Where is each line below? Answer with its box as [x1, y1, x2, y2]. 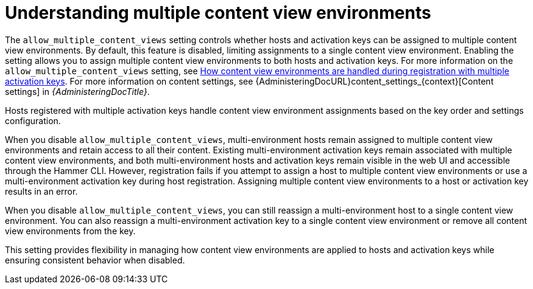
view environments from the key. [5, 225, 136, 236]
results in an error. [5, 186, 78, 197]
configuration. [5, 115, 61, 126]
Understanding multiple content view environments [5, 2, 431, 23]
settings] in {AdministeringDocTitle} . [5, 86, 150, 97]
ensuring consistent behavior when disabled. [5, 254, 185, 265]
